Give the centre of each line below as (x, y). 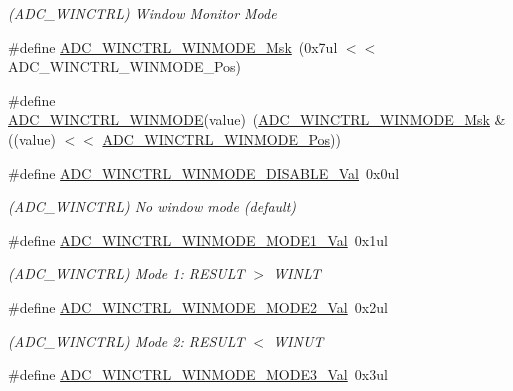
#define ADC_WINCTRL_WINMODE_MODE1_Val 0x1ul (198, 239)
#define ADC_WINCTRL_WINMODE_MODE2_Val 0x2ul (198, 306)
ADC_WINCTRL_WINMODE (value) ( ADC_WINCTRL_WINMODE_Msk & (257, 119)
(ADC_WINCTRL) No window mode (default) (152, 206)
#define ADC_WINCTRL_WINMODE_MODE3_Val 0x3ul (198, 374)
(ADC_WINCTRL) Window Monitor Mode (142, 13)
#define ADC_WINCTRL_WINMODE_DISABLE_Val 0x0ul (204, 172)
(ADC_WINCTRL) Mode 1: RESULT (126, 273)
